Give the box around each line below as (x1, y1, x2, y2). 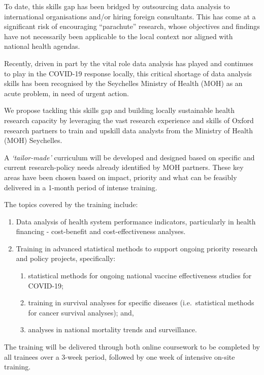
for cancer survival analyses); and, (28, 307, 134, 318)
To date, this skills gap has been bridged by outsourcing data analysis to (4, 1, 230, 11)
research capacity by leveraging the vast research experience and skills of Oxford (4, 114, 254, 125)
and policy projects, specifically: (16, 253, 116, 264)
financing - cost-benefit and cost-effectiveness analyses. (16, 226, 186, 237)
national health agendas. (4, 41, 80, 51)
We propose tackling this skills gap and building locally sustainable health (4, 105, 235, 116)
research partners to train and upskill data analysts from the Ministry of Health (4, 125, 253, 135)
